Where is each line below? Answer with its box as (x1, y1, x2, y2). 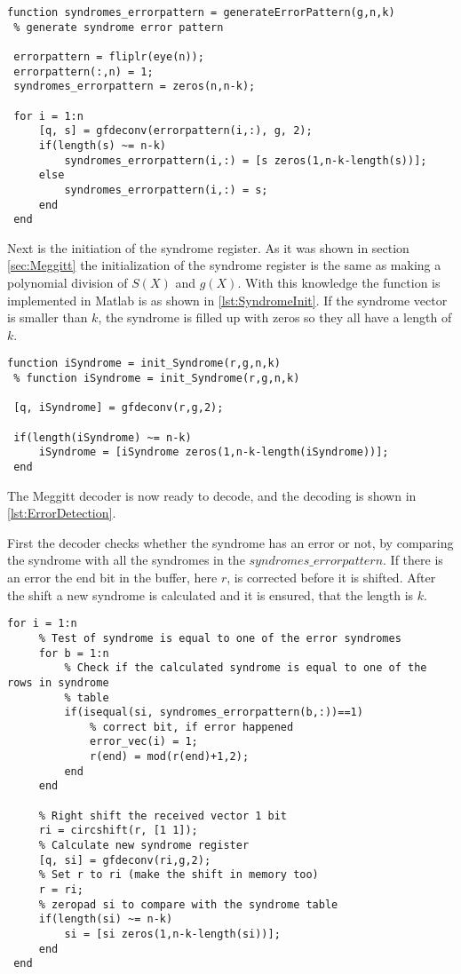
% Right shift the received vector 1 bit (38, 809, 287, 822)
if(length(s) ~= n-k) (38, 139, 166, 152)
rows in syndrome (7, 676, 109, 689)
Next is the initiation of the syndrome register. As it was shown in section (7, 238, 409, 257)
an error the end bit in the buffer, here (7, 568, 218, 587)
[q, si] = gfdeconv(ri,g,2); (38, 853, 211, 867)
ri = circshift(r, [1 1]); (38, 824, 198, 837)
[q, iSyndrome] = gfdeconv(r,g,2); (13, 401, 224, 415)
